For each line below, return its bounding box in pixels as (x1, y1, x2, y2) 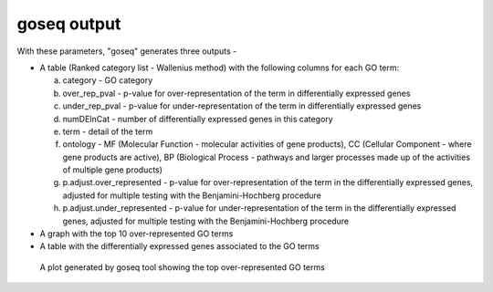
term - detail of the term (62, 126, 153, 137)
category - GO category (62, 75, 153, 86)
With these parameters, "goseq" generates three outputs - (16, 46, 237, 57)
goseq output (16, 14, 121, 34)
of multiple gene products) (62, 164, 163, 175)
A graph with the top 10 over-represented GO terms (39, 228, 234, 239)
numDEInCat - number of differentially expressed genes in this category (62, 113, 333, 124)
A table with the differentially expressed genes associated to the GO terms (39, 241, 320, 252)
